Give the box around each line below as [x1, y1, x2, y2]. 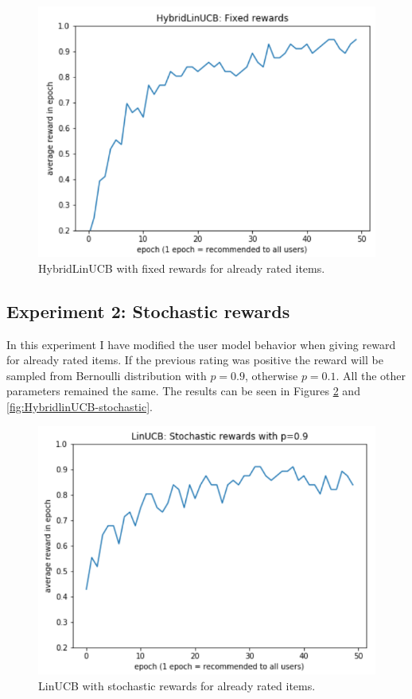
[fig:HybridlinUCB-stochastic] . [6, 398, 153, 414]
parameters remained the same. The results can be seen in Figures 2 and [6, 383, 360, 399]
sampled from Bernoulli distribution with [6, 367, 207, 383]
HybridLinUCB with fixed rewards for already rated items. [38, 259, 325, 276]
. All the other [336, 367, 406, 383]
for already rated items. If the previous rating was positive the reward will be [6, 351, 383, 368]
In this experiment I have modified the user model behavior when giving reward [6, 336, 396, 352]
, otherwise [245, 367, 298, 383]
